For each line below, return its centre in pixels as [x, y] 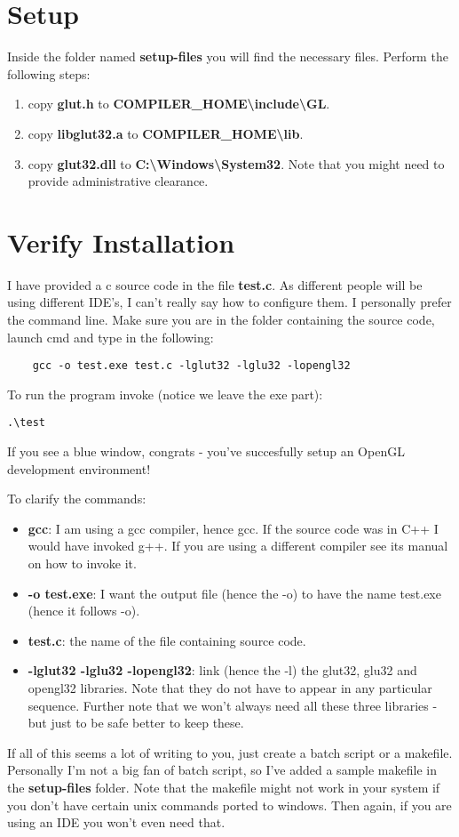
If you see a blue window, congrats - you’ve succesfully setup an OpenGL [206, 451]
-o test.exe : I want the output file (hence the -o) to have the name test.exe [234, 593]
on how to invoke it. [82, 563]
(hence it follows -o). [84, 611]
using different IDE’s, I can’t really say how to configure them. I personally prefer [229, 302]
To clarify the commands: [77, 499]
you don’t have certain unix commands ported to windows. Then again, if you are [229, 805]
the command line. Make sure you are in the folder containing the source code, [221, 319]
